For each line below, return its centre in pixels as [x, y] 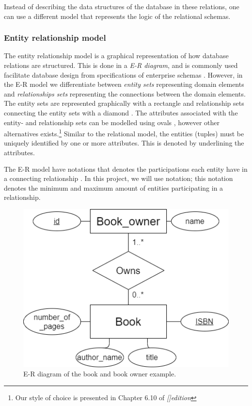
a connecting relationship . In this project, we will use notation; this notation [118, 178]
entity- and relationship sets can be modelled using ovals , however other [112, 122]
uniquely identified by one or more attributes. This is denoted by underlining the [124, 143]
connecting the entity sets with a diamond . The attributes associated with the [121, 112]
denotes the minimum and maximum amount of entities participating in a [114, 187]
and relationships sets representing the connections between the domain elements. [125, 93]
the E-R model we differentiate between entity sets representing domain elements [124, 84]
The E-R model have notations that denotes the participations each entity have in [126, 169]
